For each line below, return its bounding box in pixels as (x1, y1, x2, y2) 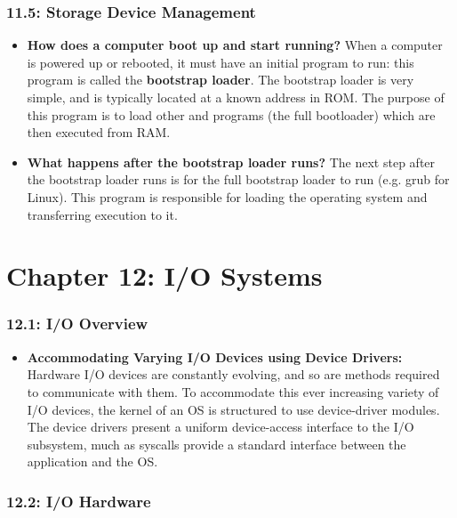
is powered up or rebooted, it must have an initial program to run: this (27, 53, 414, 71)
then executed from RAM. (27, 123, 171, 142)
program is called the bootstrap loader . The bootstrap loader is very (27, 70, 414, 89)
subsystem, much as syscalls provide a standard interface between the (27, 434, 406, 453)
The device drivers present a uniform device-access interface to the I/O (27, 417, 414, 436)
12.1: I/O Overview (6, 312, 148, 335)
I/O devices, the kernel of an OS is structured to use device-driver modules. (27, 400, 440, 418)
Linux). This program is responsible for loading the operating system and (27, 187, 428, 206)
